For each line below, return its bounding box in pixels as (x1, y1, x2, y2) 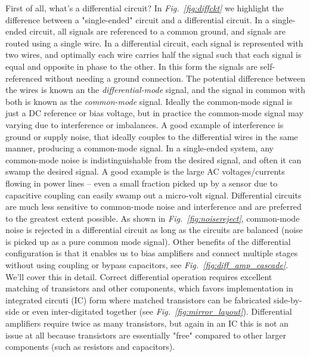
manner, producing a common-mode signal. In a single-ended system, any (5, 142, 274, 154)
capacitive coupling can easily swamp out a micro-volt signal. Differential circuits (5, 188, 302, 201)
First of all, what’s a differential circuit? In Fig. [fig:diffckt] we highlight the (5, 2, 284, 14)
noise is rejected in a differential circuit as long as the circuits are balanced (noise (5, 223, 303, 236)
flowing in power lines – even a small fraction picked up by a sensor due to (5, 176, 278, 189)
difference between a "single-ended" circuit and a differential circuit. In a (5, 13, 269, 26)
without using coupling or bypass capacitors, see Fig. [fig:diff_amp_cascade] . (5, 259, 289, 271)
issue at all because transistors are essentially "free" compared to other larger (5, 328, 287, 341)
